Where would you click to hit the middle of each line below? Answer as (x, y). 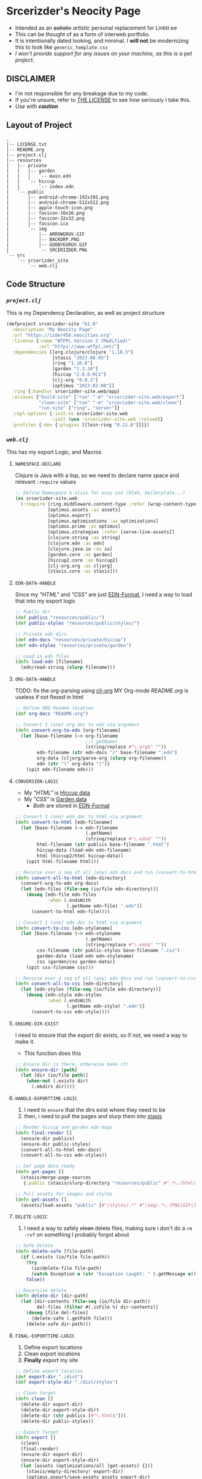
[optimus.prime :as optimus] (84, 527)
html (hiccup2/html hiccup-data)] (80, 856)
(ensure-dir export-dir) (52, 1455)
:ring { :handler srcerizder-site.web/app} (66, 391)
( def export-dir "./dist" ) (49, 1376)
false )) (36, 1279)
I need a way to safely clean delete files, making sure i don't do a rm (108, 1228)
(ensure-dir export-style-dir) (60, 1460)
